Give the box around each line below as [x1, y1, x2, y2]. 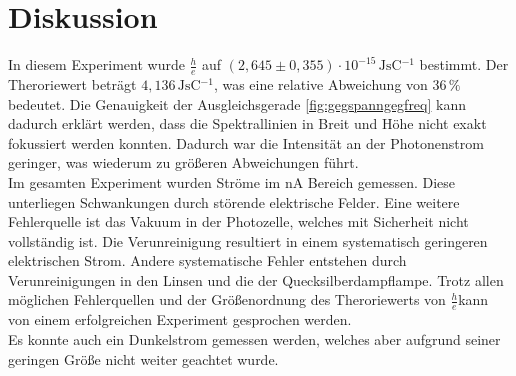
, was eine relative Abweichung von [213, 73, 428, 94]
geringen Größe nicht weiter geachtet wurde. [8, 348, 279, 369]
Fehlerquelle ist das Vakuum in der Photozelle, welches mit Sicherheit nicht [8, 211, 469, 232]
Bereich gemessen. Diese [307, 171, 456, 192]
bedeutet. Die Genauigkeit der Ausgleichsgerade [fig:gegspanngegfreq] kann [8, 93, 466, 114]
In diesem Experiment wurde [8, 54, 185, 75]
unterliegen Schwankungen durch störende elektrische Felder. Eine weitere [8, 191, 460, 212]
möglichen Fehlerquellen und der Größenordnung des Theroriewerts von [8, 289, 446, 310]
